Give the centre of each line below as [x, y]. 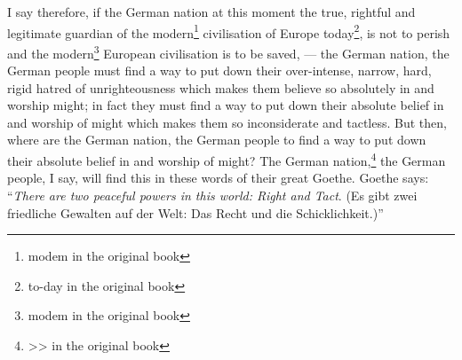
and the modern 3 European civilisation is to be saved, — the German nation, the [228, 51]
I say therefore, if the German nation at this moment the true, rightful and [211, 12]
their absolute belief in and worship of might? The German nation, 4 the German [227, 159]
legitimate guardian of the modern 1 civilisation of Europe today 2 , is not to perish [229, 31]
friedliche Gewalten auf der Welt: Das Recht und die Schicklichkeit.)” [195, 212]
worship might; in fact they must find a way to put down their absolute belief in [226, 105]
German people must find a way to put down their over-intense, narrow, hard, [219, 70]
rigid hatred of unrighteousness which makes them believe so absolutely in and [221, 87]
